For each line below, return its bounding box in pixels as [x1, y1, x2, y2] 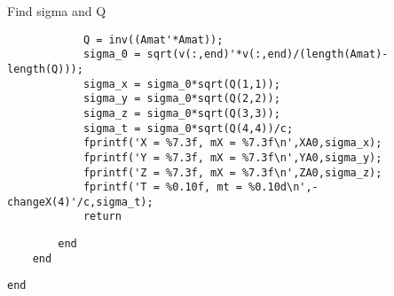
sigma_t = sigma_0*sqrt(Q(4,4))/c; [83, 121, 294, 135]
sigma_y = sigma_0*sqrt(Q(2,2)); [83, 92, 280, 105]
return [83, 210, 122, 223]
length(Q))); [7, 62, 83, 75]
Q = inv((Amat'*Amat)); [83, 33, 224, 46]
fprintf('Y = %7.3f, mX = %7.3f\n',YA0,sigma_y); [83, 151, 382, 164]
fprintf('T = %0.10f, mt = [83, 181, 242, 194]
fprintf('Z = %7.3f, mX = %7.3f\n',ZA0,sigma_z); [83, 166, 382, 179]
